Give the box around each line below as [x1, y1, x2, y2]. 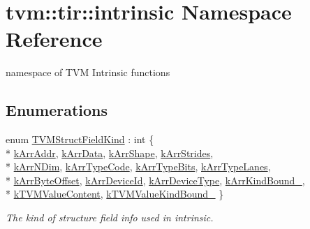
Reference [6, 24, 103, 53]
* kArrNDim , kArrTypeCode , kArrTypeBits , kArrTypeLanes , [6, 159, 271, 174]
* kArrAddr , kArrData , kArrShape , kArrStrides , [6, 145, 214, 160]
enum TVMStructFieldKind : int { [6, 132, 154, 147]
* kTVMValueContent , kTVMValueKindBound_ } [6, 186, 224, 201]
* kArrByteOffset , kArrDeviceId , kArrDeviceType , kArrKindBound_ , [6, 172, 305, 187]
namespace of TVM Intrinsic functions [6, 65, 170, 80]
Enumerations [6, 99, 108, 121]
